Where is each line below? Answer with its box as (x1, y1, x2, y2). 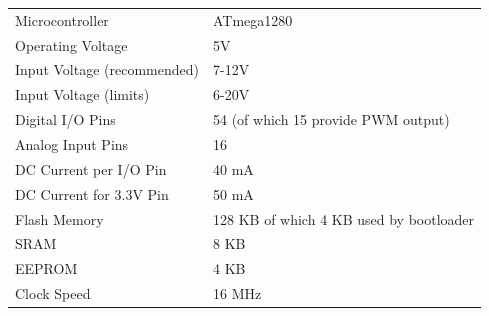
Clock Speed (15, 283, 91, 304)
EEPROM (15, 258, 78, 279)
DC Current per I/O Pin (15, 158, 167, 179)
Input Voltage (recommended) (15, 59, 199, 80)
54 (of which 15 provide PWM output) (213, 109, 450, 130)
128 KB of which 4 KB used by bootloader (213, 208, 475, 229)
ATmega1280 (213, 9, 293, 30)
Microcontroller (15, 9, 109, 30)
